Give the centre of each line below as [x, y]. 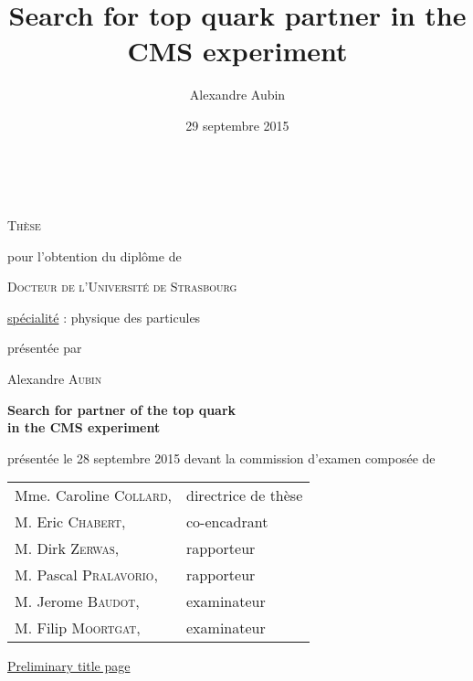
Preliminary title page [69, 666]
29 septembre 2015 [237, 125]
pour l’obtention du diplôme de [95, 255]
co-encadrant [227, 522]
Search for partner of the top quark [122, 409]
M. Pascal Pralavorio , [86, 575]
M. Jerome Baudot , [77, 601]
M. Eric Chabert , [70, 522]
